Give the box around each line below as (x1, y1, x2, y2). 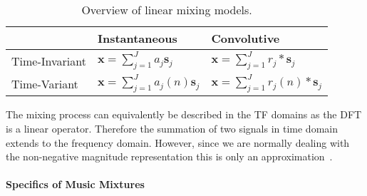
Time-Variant (11, 75, 78, 92)
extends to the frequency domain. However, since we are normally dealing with (6, 135, 350, 150)
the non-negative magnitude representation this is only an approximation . (6, 149, 333, 164)
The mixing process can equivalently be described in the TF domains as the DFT (6, 107, 362, 122)
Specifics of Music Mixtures (6, 177, 145, 192)
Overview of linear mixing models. (81, 1, 252, 18)
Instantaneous (97, 30, 177, 46)
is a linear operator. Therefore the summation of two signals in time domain (6, 120, 338, 135)
